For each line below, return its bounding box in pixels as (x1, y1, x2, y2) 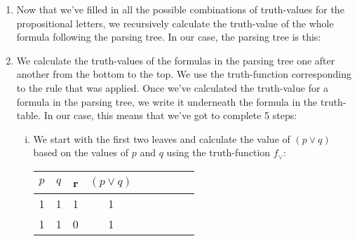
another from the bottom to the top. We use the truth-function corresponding (16, 67, 351, 81)
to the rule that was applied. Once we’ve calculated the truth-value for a (16, 80, 329, 95)
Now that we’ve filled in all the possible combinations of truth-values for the (16, 2, 344, 16)
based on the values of (33, 145, 129, 160)
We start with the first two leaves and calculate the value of (33, 131, 290, 146)
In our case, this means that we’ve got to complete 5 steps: (43, 108, 297, 123)
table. (16, 108, 41, 123)
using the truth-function (166, 145, 271, 160)
